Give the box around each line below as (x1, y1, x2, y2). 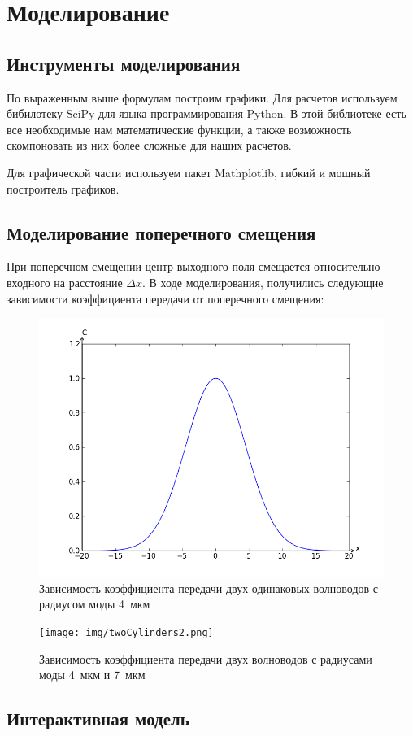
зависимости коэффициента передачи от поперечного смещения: (7, 290, 324, 307)
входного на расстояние (7, 273, 123, 290)
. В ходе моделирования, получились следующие (142, 273, 384, 290)
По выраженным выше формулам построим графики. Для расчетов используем (7, 89, 398, 106)
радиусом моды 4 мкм (39, 595, 150, 612)
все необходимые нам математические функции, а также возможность (7, 120, 352, 137)
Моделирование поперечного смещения (7, 220, 316, 245)
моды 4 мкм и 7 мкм (39, 666, 146, 683)
